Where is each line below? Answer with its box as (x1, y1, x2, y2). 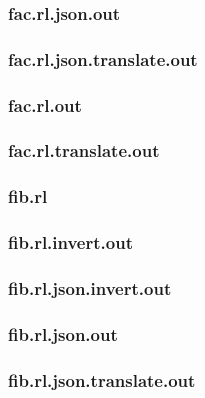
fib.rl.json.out (8, 321, 118, 346)
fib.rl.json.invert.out (8, 275, 172, 300)
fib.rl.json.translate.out (8, 367, 196, 392)
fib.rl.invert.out (8, 230, 133, 255)
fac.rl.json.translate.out (8, 46, 198, 71)
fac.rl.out (8, 92, 82, 117)
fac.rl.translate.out (8, 138, 160, 163)
